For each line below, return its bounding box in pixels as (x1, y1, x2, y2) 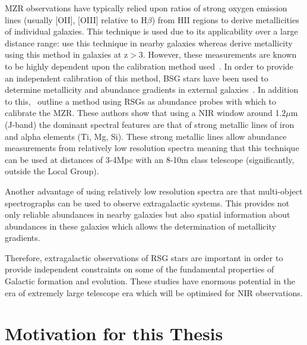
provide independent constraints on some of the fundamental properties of (5, 263, 274, 275)
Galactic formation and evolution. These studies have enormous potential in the (5, 275, 295, 287)
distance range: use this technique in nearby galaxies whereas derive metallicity (5, 36, 293, 49)
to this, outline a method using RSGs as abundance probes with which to (5, 95, 276, 107)
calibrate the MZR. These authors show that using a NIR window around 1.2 (5, 106, 286, 119)
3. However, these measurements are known (138, 48, 297, 61)
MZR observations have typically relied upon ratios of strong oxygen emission (5, 2, 287, 14)
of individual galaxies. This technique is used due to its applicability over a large (5, 25, 298, 37)
